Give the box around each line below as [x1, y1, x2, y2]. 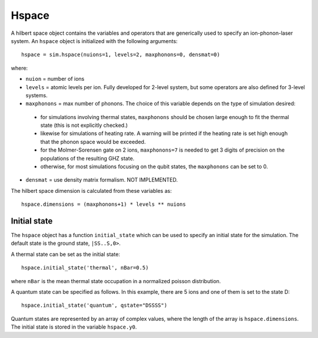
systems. [25, 91, 48, 99]
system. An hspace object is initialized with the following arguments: [11, 37, 178, 44]
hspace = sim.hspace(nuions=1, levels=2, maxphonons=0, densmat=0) [21, 51, 220, 58]
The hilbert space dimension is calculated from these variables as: [11, 187, 172, 194]
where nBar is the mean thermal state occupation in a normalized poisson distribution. [11, 277, 221, 284]
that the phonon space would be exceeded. [40, 138, 146, 145]
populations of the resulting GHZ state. [40, 155, 135, 162]
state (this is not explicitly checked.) [40, 122, 128, 129]
